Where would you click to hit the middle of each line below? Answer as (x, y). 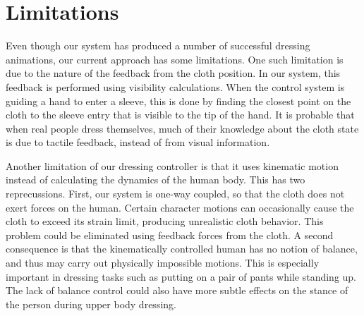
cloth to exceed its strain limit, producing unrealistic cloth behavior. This (165, 221)
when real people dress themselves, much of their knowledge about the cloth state (182, 128)
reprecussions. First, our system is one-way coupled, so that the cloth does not (175, 194)
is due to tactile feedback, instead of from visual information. (138, 142)
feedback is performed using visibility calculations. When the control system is (175, 86)
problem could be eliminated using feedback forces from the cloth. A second (170, 235)
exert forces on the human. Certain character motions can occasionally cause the (180, 207)
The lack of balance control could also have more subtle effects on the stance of (177, 290)
